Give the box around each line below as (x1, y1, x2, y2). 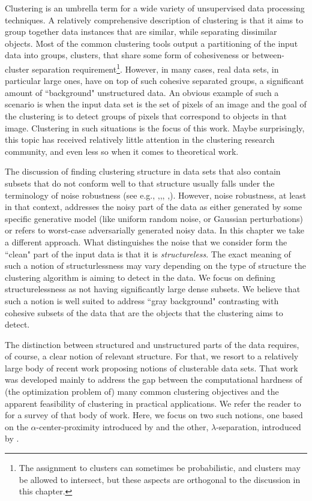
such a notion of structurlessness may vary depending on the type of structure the (5, 259, 307, 272)
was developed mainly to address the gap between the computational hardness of (5, 373, 302, 386)
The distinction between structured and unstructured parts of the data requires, (5, 338, 299, 350)
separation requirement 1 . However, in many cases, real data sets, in (32, 61, 279, 75)
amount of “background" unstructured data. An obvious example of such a (5, 86, 279, 98)
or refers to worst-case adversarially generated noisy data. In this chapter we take (5, 224, 304, 236)
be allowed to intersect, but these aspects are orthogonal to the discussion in (19, 473, 301, 485)
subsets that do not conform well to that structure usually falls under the (5, 176, 275, 189)
